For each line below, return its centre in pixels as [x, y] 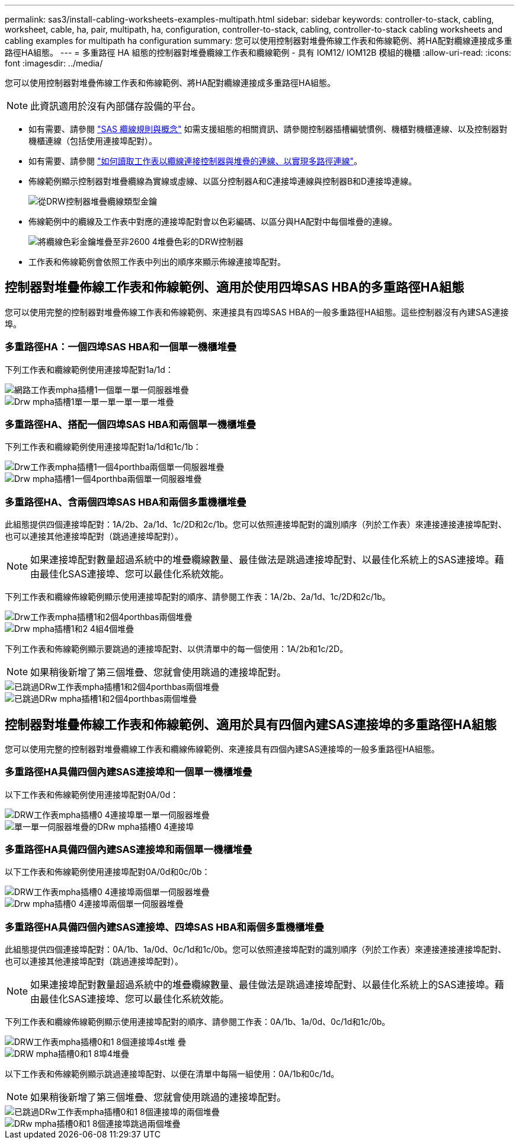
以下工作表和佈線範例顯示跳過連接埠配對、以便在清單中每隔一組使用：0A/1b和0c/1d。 [172, 1074]
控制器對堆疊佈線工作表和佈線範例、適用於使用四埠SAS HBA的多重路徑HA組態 [235, 287]
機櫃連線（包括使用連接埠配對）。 [93, 141]
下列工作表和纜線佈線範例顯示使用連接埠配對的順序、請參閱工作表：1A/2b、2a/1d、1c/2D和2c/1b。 [198, 597]
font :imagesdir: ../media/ [54, 63]
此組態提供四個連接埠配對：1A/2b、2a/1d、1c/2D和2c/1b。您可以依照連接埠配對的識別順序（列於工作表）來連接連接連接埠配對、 [256, 525]
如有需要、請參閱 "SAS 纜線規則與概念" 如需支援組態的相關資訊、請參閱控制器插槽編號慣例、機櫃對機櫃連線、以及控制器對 [268, 129]
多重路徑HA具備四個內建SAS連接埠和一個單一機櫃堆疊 [129, 772]
